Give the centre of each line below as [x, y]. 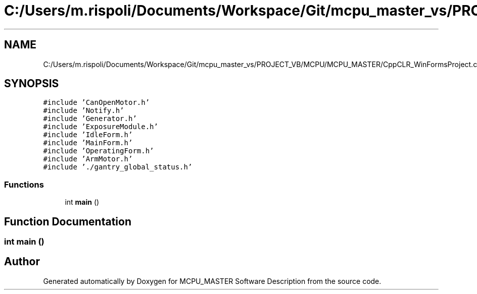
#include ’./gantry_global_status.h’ [118, 167]
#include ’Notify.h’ [84, 111]
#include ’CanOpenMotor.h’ [97, 103]
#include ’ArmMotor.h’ [88, 159]
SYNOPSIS [32, 84]
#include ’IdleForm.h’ [88, 135]
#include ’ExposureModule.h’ [101, 127]
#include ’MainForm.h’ [88, 143]
